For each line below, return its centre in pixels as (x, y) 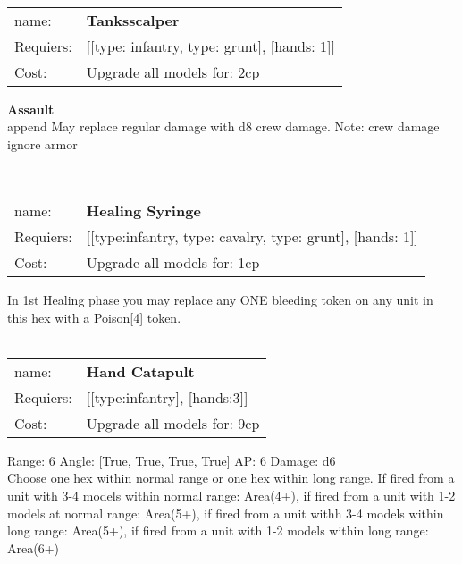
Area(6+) (33, 547)
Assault (31, 109)
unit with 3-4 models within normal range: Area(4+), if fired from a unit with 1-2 (231, 495)
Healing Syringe (143, 210)
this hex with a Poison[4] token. (94, 317)
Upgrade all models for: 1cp (173, 262)
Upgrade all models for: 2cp (173, 72)
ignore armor (42, 143)
